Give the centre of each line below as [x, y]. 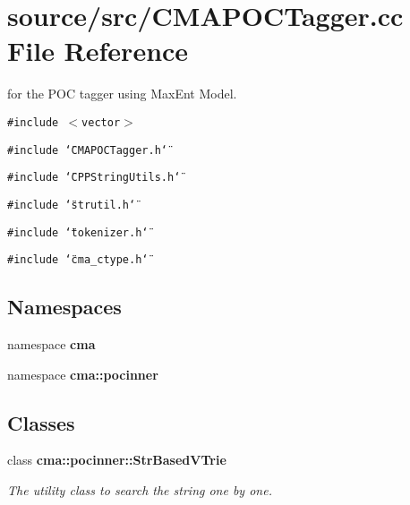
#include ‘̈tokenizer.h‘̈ [78, 232]
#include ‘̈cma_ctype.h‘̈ [78, 260]
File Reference [98, 51]
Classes [41, 422]
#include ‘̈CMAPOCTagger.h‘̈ [87, 150]
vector [101, 122]
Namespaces [64, 307]
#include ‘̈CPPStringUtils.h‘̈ [94, 178]
